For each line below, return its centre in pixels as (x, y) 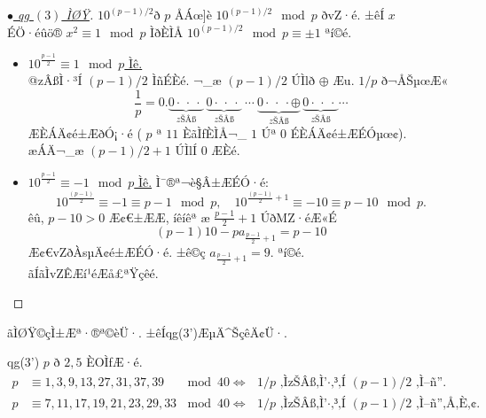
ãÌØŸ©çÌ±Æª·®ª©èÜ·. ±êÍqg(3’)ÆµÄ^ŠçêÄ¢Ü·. (147, 332)
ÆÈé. (226, 150)
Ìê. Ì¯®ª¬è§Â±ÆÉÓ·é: (204, 181)
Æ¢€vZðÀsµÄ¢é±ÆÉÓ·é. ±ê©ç (117, 252)
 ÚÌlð (303, 80)
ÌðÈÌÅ (167, 31)
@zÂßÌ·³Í (55, 80)
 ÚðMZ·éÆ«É (298, 217)
